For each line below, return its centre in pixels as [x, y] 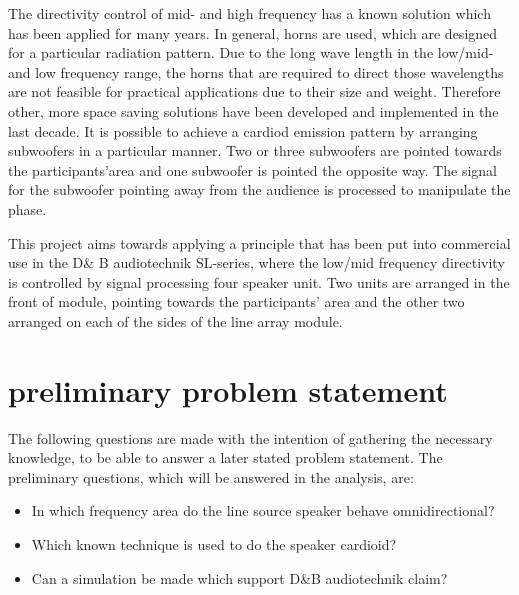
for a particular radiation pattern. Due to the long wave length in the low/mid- [251, 52]
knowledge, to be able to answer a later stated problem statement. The [225, 457]
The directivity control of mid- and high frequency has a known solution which [249, 13]
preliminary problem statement [228, 389]
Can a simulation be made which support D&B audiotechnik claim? [239, 577]
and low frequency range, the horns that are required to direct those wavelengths [256, 71]
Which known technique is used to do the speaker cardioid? [214, 544]
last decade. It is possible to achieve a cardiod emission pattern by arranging [243, 130]
